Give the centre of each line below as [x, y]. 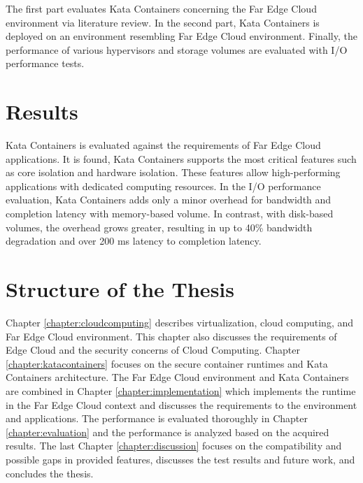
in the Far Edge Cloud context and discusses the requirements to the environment [181, 404]
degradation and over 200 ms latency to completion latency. [134, 241]
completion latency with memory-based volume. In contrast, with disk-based [170, 214]
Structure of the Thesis [120, 289]
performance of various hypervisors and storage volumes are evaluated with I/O [177, 49]
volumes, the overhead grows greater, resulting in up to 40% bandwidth [159, 227]
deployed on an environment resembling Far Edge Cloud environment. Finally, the [181, 36]
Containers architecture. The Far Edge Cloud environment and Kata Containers [177, 377]
